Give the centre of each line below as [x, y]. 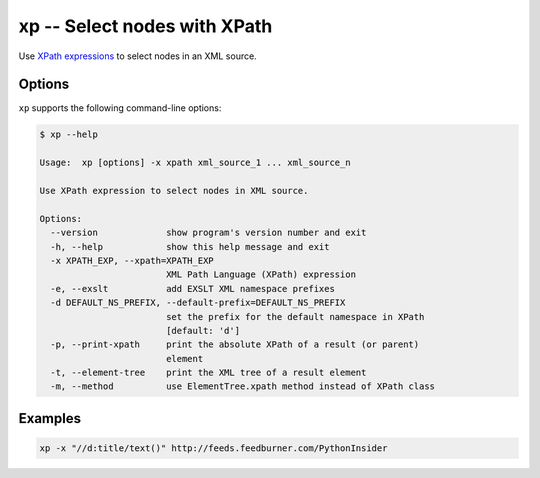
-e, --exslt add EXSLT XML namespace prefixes [192, 288]
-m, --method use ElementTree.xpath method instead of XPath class [242, 386]
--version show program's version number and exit [208, 233]
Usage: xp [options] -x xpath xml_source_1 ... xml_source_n [195, 163]
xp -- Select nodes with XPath [145, 26]
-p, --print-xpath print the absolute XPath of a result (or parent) [235, 344]
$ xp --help [69, 134]
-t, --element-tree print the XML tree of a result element [208, 373]
